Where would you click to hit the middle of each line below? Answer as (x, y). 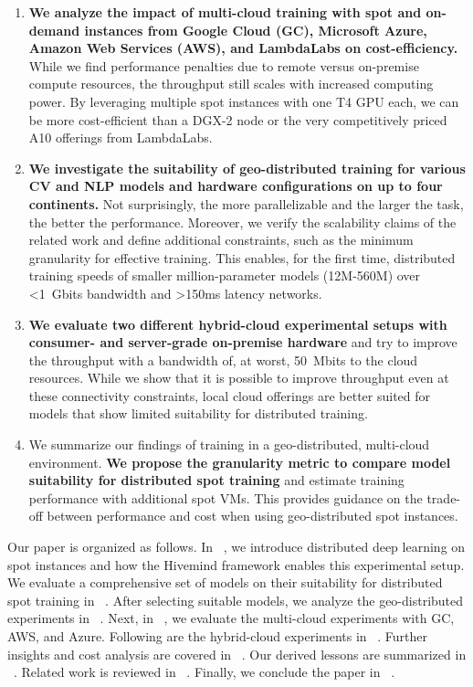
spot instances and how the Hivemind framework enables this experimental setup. (236, 564)
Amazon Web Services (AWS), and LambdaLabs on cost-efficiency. (243, 48)
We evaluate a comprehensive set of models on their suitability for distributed (225, 582)
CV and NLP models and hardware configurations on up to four (236, 186)
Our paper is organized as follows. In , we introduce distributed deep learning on (236, 547)
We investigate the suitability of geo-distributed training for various (247, 168)
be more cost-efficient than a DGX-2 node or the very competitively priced (238, 119)
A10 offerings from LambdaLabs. (121, 137)
